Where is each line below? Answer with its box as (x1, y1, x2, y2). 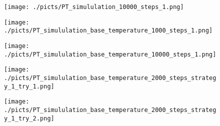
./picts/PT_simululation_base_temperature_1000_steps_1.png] (4, 27, 213, 34)
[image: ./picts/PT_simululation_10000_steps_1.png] (4, 3, 184, 10)
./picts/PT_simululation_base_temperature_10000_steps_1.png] (4, 50, 216, 58)
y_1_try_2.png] (4, 114, 55, 122)
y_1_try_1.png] (4, 82, 55, 90)
